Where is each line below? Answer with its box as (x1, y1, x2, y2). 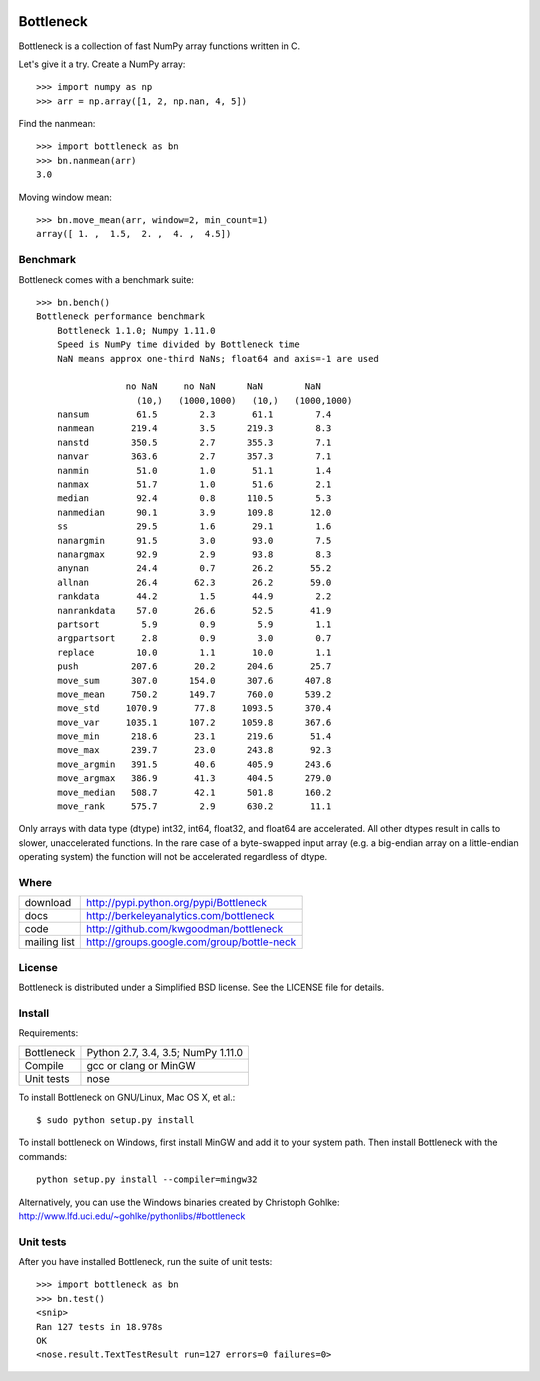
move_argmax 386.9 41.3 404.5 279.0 (56, 773, 332, 784)
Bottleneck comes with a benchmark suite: (18, 273, 195, 285)
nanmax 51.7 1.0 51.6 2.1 (56, 479, 332, 490)
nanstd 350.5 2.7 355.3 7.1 (56, 436, 332, 448)
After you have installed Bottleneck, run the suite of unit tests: (18, 1256, 273, 1268)
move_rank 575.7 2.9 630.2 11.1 (56, 801, 332, 812)
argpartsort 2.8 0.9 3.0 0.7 (56, 633, 332, 644)
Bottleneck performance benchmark (36, 311, 205, 322)
